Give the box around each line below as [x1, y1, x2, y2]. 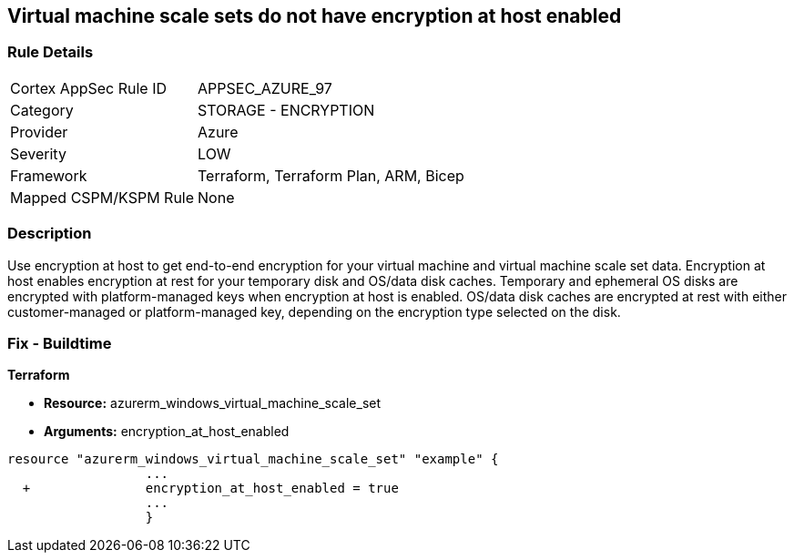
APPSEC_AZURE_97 [198, 78, 332, 97]
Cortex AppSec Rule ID [10, 78, 168, 97]
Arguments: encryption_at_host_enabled [44, 423, 290, 440]
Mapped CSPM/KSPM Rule [10, 188, 195, 207]
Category [10, 100, 74, 119]
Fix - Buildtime [7, 333, 112, 352]
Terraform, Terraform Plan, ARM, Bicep [198, 166, 464, 185]
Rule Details [7, 43, 94, 62]
